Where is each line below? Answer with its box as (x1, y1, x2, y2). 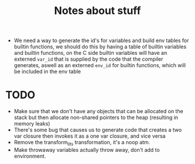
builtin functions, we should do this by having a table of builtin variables (13, 43, 187, 50)
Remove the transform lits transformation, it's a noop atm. (13, 139, 150, 147)
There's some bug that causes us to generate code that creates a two (13, 127, 182, 134)
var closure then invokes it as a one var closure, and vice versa (13, 132, 166, 139)
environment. (13, 152, 46, 159)
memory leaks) (13, 120, 50, 127)
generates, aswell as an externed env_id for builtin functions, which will (13, 62, 186, 69)
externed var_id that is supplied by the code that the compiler (13, 55, 163, 62)
